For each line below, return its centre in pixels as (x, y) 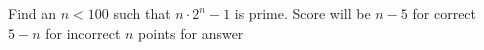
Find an (32, 13)
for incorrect (83, 32)
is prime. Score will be (302, 13)
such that (142, 13)
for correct (444, 13)
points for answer (191, 32)
